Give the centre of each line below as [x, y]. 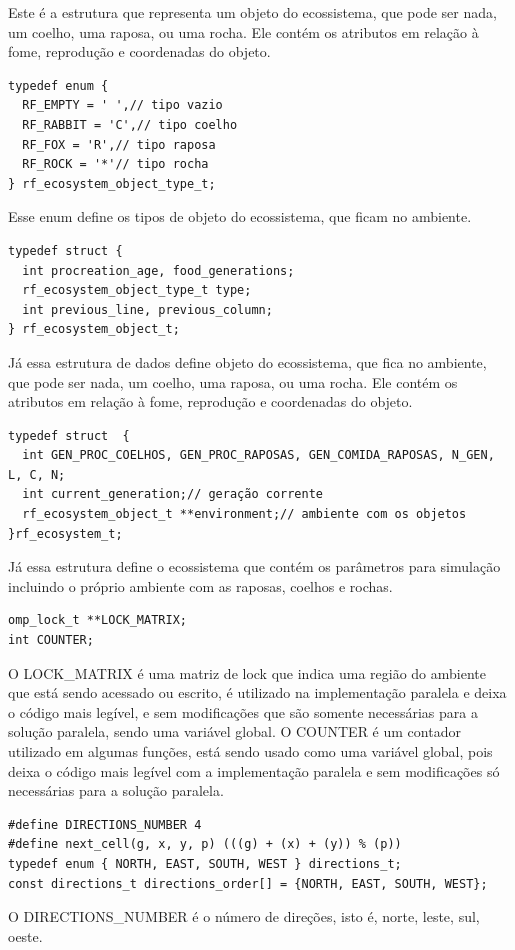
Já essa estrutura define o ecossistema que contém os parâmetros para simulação [254, 566]
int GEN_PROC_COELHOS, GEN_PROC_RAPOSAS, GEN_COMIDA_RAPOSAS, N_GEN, [258, 455]
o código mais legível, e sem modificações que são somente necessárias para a [243, 711]
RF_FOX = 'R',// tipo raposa [119, 144]
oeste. [25, 935]
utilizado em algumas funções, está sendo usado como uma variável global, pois [250, 751]
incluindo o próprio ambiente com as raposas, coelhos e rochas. [200, 585]
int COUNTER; [51, 640]
